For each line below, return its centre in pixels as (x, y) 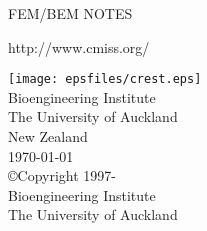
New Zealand (48, 136)
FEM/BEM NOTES (70, 13)
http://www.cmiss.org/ (79, 46)
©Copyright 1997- (62, 175)
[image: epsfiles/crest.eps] (105, 79)
